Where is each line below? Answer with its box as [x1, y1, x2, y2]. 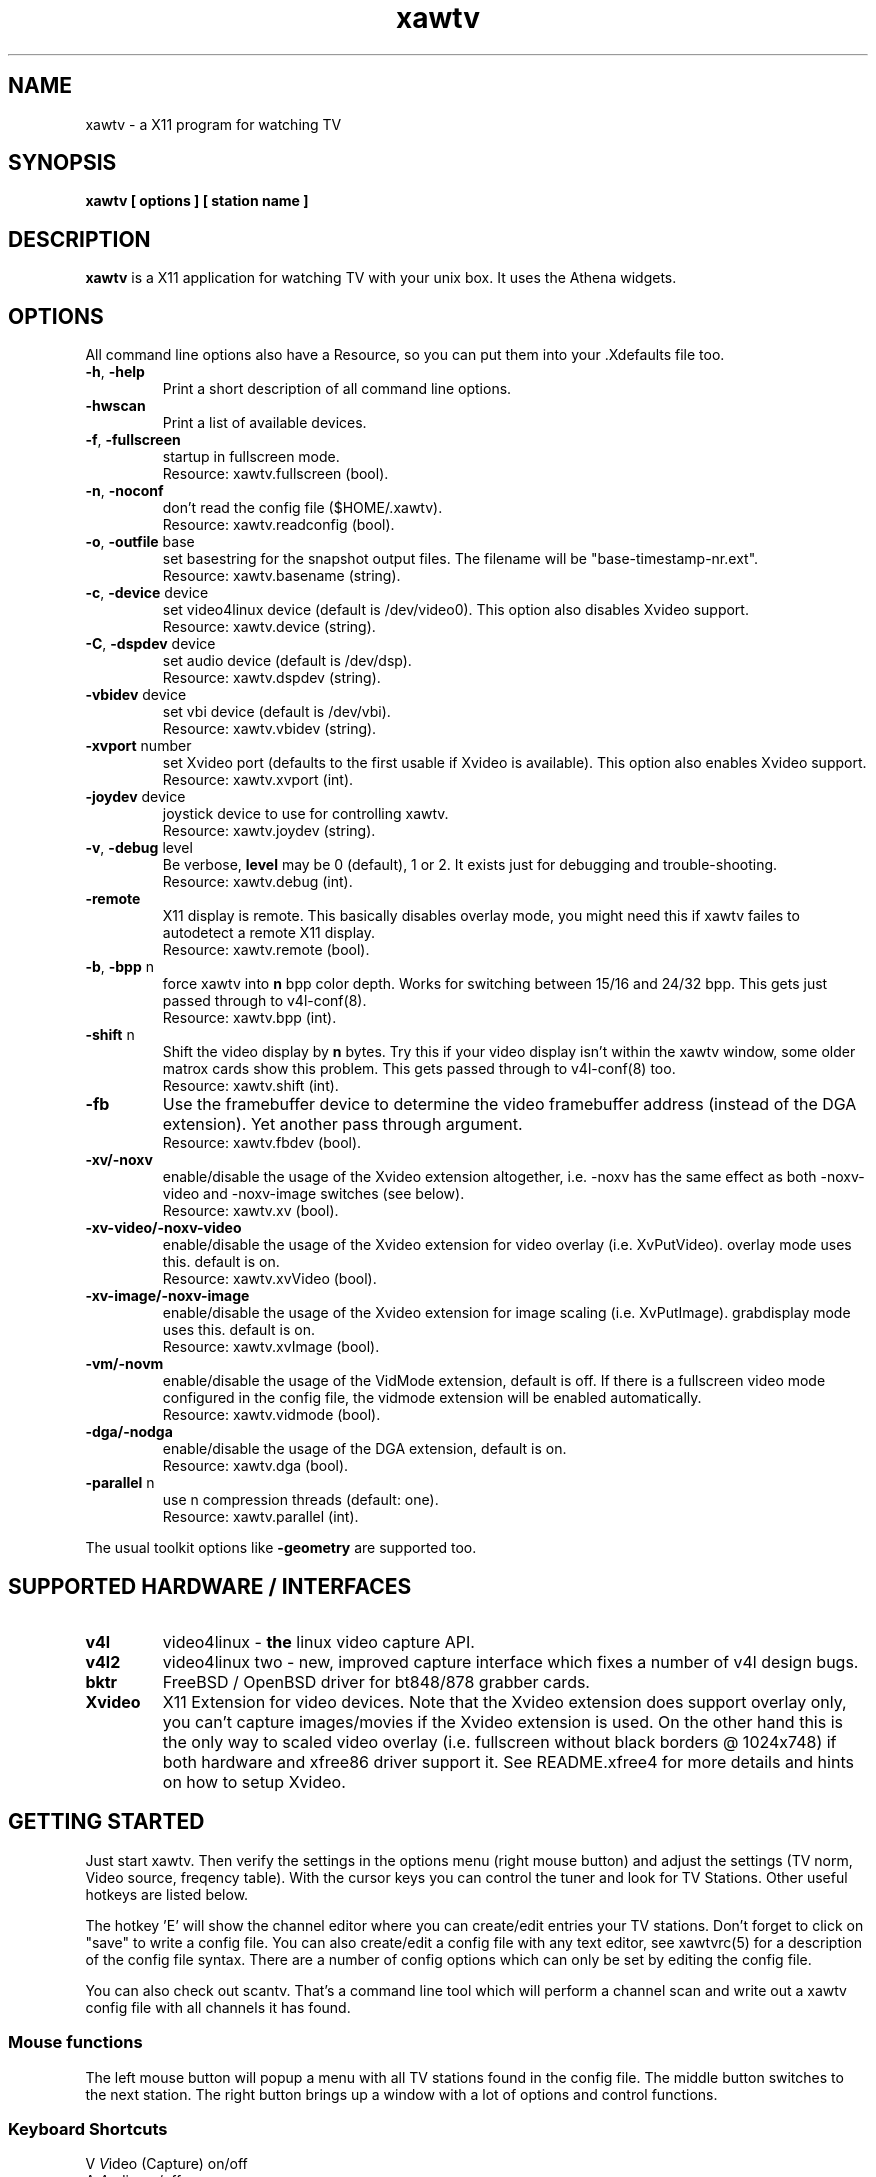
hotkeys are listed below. [85, 1885, 249, 1903]
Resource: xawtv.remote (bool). [162, 941, 370, 959]
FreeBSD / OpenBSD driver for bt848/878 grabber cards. [162, 1671, 590, 1692]
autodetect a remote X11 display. [162, 924, 375, 942]
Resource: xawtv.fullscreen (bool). [162, 465, 389, 483]
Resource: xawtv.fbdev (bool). [162, 1134, 362, 1152]
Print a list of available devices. [162, 414, 367, 432]
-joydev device [85, 788, 186, 806]
